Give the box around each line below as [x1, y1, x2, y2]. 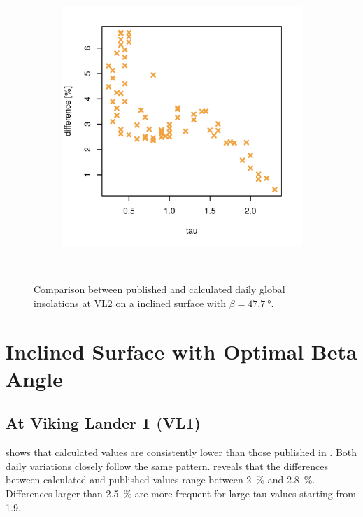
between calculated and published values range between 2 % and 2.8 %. [6, 472, 315, 487]
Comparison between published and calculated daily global [34, 282, 285, 297]
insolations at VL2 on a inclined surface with [34, 295, 227, 310]
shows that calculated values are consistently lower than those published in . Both [6, 445, 357, 460]
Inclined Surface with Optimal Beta [6, 337, 357, 365]
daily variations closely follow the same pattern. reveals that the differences [6, 458, 328, 473]
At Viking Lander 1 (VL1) [6, 412, 201, 434]
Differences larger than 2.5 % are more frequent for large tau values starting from [6, 486, 356, 500]
